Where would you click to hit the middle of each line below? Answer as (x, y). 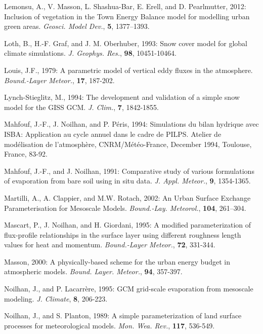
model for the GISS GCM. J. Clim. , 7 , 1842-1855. (81, 107)
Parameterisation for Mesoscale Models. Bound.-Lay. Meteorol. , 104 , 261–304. (125, 208)
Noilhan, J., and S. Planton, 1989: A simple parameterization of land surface (123, 316)
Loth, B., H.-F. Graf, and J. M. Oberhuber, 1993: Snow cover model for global (126, 43)
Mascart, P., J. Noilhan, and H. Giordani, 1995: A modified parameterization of (128, 225)
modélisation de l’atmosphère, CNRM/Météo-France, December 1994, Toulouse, (128, 144)
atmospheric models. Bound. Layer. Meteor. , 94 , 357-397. (93, 271)
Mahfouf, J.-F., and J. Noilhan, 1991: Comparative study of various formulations (129, 171)
